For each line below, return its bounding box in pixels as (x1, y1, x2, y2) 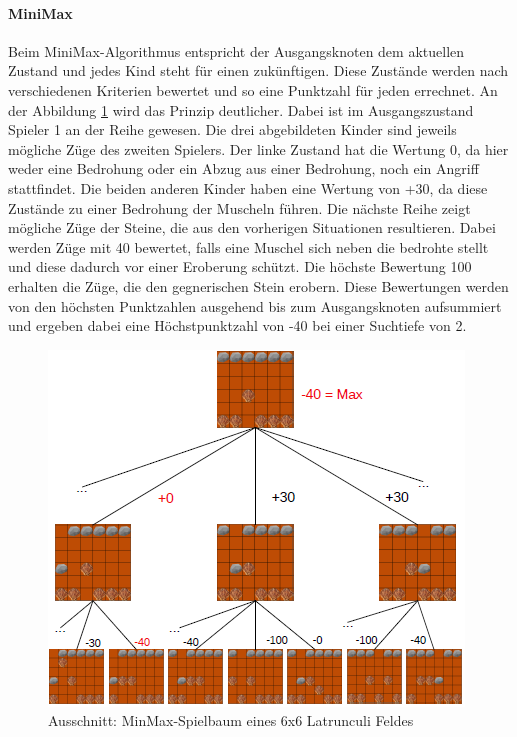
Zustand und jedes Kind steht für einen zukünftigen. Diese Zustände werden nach (8, 60, 509, 81)
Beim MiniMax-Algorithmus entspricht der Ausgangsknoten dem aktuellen (8, 40, 465, 61)
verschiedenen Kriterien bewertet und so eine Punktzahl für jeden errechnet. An (8, 79, 498, 100)
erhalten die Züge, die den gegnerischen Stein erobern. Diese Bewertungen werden (8, 275, 509, 296)
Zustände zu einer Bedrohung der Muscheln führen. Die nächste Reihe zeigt (8, 197, 471, 218)
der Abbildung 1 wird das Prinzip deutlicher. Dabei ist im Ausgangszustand (8, 99, 474, 120)
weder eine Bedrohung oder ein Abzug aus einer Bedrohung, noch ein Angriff (8, 158, 479, 179)
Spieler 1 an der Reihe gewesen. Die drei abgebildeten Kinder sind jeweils (8, 119, 457, 140)
